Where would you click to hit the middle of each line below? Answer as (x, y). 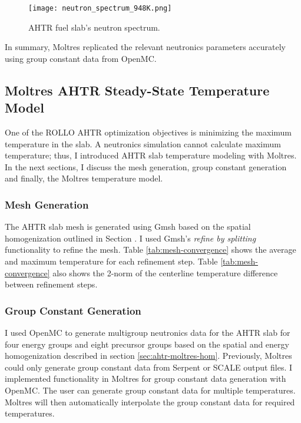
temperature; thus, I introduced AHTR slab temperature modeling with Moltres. (151, 155)
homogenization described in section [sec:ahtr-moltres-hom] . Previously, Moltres (148, 356)
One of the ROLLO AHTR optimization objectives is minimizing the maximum (148, 132)
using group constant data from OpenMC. (81, 58)
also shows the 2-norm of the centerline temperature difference (165, 272)
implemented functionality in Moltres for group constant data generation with (145, 379)
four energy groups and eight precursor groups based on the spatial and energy (147, 344)
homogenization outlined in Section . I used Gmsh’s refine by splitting (130, 238)
